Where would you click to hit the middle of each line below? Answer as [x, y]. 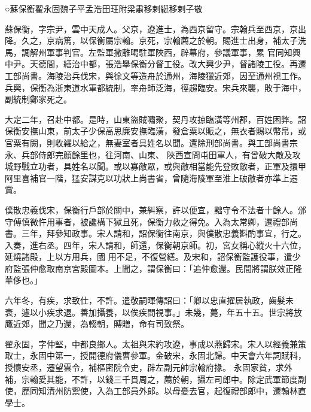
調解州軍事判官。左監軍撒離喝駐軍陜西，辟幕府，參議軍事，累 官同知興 [161, 52]
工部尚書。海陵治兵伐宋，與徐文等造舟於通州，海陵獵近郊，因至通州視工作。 [155, 75]
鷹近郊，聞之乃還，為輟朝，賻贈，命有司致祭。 [97, 324]
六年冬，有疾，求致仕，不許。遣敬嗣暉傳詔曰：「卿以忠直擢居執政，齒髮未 [149, 300]
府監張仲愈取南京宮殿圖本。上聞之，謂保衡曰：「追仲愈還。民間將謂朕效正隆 [153, 268]
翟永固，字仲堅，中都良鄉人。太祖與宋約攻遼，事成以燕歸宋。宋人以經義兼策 [155, 343]
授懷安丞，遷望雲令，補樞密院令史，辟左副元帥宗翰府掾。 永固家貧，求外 [149, 367]
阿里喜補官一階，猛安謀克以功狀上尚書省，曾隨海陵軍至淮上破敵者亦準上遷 [151, 178]
